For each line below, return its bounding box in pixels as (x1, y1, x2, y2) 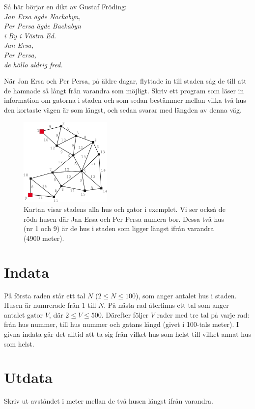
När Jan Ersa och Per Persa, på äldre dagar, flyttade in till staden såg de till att (4, 76, 247, 86)
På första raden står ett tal (4, 290, 85, 300)
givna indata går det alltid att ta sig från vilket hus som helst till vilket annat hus (4, 328, 251, 339)
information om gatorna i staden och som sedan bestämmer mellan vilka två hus (4, 95, 246, 105)
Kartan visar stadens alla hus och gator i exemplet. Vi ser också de (24, 204, 226, 214)
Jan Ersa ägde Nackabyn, (4, 11, 81, 21)
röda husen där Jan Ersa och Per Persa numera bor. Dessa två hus (24, 213, 225, 224)
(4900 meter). (24, 233, 64, 243)
